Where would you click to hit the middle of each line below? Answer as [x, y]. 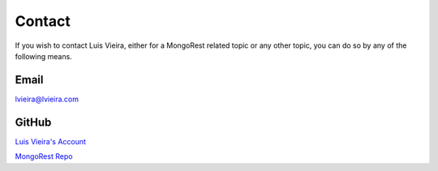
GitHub [33, 122]
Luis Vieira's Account [51, 141]
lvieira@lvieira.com [47, 99]
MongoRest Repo [44, 156]
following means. [43, 56]
